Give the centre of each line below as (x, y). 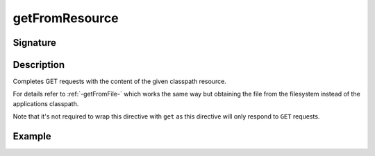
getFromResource (66, 18)
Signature (35, 43)
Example (32, 136)
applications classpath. (46, 103)
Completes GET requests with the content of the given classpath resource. (120, 81)
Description (39, 65)
